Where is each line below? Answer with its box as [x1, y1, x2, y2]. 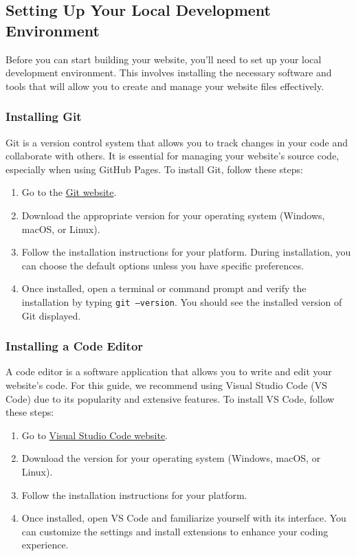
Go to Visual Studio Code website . [21, 427, 168, 442]
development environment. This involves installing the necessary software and [5, 65, 332, 80]
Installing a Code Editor [5, 337, 144, 355]
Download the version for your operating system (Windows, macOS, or [21, 451, 321, 465]
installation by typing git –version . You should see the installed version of [21, 294, 342, 309]
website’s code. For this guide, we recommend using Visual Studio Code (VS [5, 378, 328, 392]
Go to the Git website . [21, 185, 117, 199]
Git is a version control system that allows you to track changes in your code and [5, 135, 348, 149]
